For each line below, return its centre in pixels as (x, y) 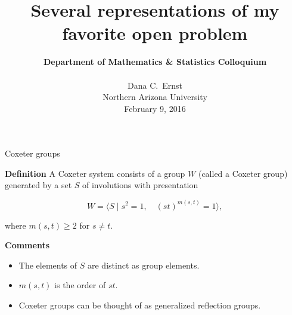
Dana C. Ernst (155, 85)
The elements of (48, 265)
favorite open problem (155, 33)
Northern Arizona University (155, 97)
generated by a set (38, 185)
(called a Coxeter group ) (243, 173)
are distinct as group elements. (143, 265)
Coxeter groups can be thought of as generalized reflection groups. (140, 305)
